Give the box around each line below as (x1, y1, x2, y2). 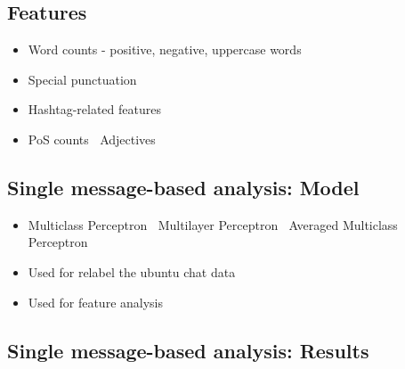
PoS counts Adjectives (28, 129, 156, 148)
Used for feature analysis (28, 292, 163, 311)
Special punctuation (28, 70, 137, 88)
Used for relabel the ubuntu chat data (28, 262, 236, 281)
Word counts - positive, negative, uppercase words (28, 40, 302, 59)
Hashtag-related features (28, 100, 161, 119)
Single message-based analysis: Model (7, 173, 360, 201)
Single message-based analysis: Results (7, 336, 369, 364)
